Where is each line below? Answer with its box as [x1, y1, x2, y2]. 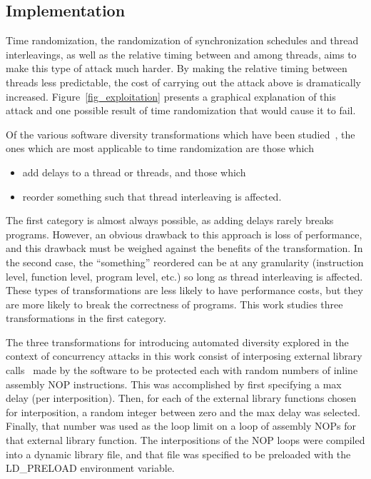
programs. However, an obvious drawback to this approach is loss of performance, [6, 226, 362, 241]
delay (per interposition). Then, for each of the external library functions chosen [6, 390, 357, 405]
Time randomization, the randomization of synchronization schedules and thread [6, 33, 359, 48]
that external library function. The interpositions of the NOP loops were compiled [6, 433, 365, 448]
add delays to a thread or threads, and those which [22, 164, 246, 179]
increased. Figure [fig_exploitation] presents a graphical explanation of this [6, 89, 336, 104]
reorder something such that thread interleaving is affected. [22, 188, 282, 203]
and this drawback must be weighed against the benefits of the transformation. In [6, 241, 363, 256]
